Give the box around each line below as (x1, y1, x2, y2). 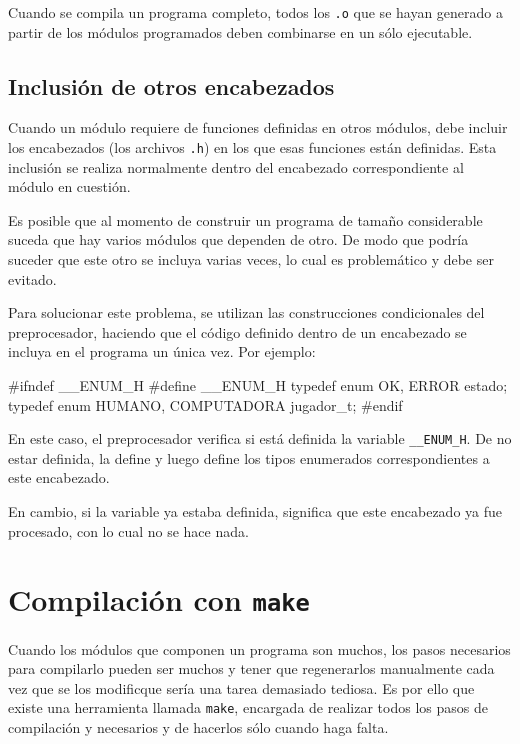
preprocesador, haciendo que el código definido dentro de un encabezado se (8, 321, 467, 342)
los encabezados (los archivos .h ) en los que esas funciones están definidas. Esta (8, 137, 497, 158)
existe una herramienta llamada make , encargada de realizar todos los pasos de (8, 697, 488, 718)
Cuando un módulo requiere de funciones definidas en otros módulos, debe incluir (8, 117, 508, 138)
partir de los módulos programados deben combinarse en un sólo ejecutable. (8, 21, 473, 42)
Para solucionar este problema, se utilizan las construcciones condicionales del (8, 302, 485, 323)
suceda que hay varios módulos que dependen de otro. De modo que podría (8, 229, 469, 250)
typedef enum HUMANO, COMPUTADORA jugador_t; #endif (8, 394, 403, 415)
